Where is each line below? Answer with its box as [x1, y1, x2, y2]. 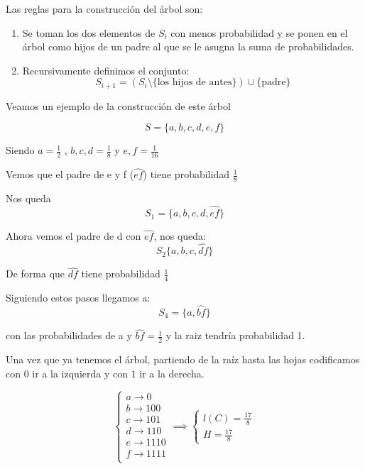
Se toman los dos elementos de [22, 25, 156, 40]
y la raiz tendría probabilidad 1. [165, 328, 305, 343]
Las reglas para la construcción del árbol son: [6, 1, 203, 16]
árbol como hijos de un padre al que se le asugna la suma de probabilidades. [22, 39, 354, 54]
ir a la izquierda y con [32, 365, 128, 380]
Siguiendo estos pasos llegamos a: [6, 290, 151, 305]
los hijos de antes [157, 77, 232, 88]
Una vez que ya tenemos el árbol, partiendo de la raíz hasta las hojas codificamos [6, 352, 360, 367]
